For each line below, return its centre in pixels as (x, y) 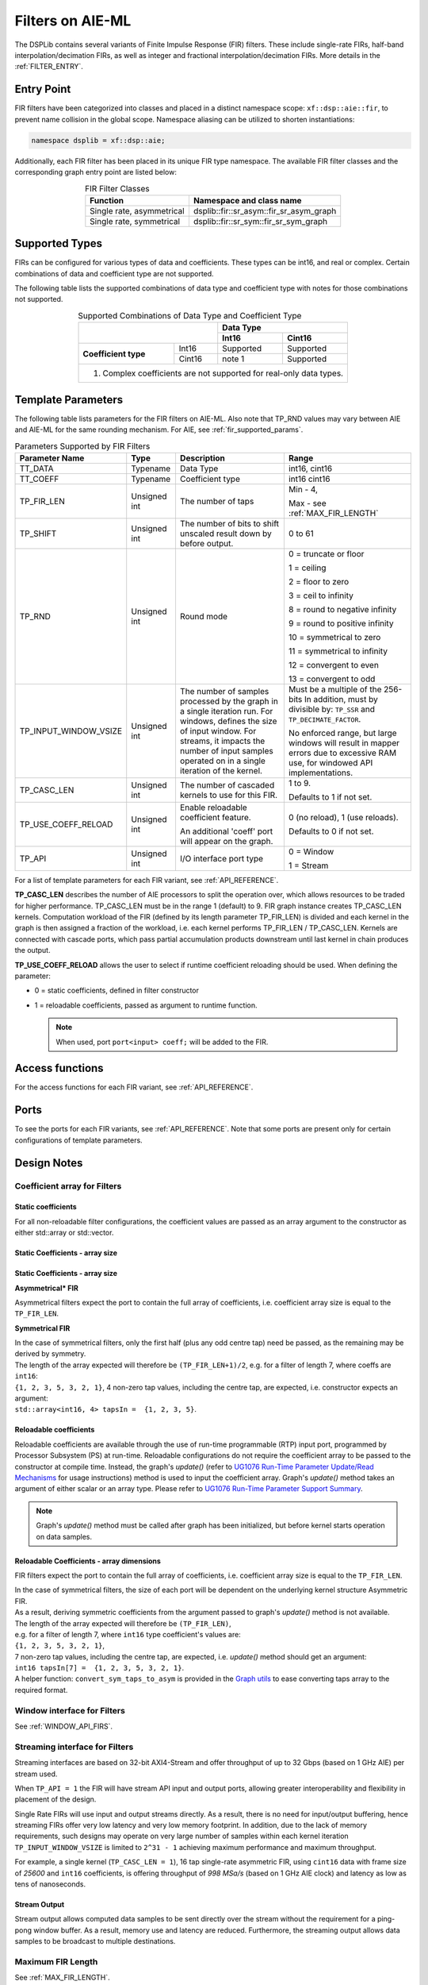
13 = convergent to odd (332, 679)
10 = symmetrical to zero (334, 637)
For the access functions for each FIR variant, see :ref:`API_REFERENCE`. (134, 1087)
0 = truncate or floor (326, 553)
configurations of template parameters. (78, 1140)
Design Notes (49, 1163)
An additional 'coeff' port (226, 831)
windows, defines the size (228, 721)
